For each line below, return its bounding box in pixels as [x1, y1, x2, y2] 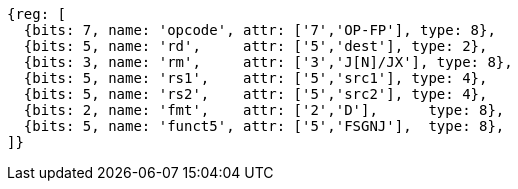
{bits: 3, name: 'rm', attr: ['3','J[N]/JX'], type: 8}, [23, 54, 513, 70]
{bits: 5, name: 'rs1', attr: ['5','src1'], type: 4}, [23, 70, 488, 86]
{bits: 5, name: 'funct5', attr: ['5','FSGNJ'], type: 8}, [23, 118, 505, 134]
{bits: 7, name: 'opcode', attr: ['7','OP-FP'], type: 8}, [23, 22, 496, 38]
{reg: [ [7, 6, 67, 22]
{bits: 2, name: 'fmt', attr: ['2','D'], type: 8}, [23, 102, 505, 118]
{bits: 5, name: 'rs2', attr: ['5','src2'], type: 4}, [23, 86, 488, 102]
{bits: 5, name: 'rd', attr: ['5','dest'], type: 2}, [23, 38, 488, 54]
